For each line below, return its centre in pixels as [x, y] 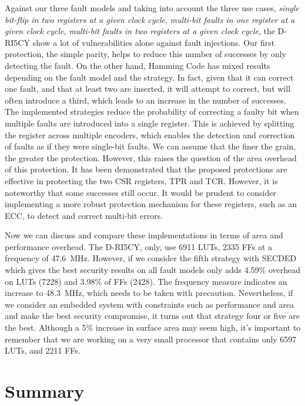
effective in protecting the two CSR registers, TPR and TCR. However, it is [141, 180]
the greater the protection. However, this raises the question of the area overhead [151, 157]
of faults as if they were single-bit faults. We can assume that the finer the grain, [150, 146]
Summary [45, 391]
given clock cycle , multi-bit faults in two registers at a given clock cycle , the [140, 31]
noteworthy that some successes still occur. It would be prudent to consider [140, 192]
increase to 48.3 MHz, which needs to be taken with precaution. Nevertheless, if [149, 293]
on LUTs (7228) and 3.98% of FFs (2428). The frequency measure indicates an [146, 281]
